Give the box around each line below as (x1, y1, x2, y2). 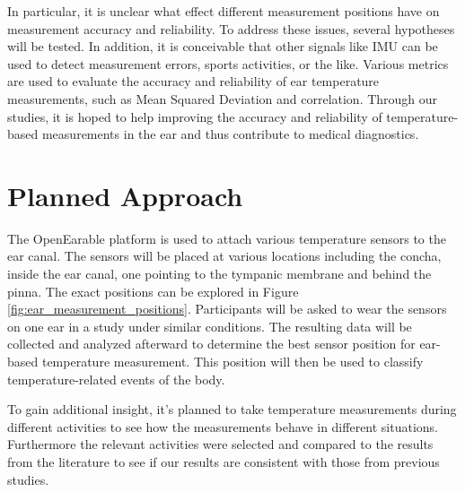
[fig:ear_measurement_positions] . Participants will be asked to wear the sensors (7, 299, 447, 318)
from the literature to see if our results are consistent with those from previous (7, 453, 440, 470)
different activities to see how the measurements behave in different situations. (7, 417, 439, 436)
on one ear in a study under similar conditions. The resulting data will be (7, 316, 412, 335)
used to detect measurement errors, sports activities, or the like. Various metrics (7, 54, 449, 73)
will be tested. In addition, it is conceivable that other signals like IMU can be (7, 37, 438, 56)
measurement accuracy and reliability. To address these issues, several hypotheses (7, 19, 455, 38)
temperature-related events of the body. (7, 369, 225, 388)
